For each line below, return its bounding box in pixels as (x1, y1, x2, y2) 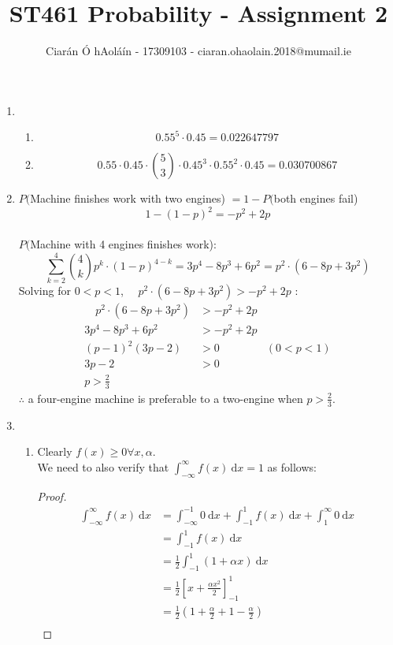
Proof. (37, 487, 67, 504)
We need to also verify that (37, 458, 169, 475)
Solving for (18, 281, 71, 298)
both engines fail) (273, 190, 358, 207)
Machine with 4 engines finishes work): (30, 236, 217, 252)
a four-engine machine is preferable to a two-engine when (28, 390, 303, 406)
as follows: (267, 458, 317, 475)
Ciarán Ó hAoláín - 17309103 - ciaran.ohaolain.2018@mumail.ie (46, 43, 351, 59)
